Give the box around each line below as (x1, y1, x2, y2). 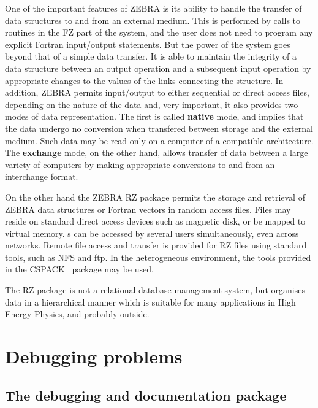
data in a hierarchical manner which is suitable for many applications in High (5, 295, 296, 308)
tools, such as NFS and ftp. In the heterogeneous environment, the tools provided (5, 250, 311, 263)
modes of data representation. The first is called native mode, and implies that (5, 110, 304, 123)
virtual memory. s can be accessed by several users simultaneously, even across (5, 226, 299, 239)
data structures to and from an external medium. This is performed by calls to (5, 13, 301, 26)
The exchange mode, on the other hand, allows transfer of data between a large (5, 146, 308, 159)
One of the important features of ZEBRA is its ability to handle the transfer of (5, 2, 302, 14)
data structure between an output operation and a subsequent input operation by (5, 61, 311, 74)
